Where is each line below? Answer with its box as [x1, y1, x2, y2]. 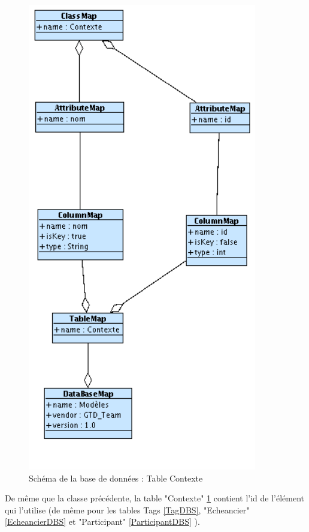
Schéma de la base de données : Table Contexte [29, 471, 203, 484]
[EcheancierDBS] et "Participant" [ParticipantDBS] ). [5, 515, 200, 528]
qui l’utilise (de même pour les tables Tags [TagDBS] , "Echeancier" [5, 503, 250, 516]
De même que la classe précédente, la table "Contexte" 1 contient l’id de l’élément [5, 492, 304, 504]
